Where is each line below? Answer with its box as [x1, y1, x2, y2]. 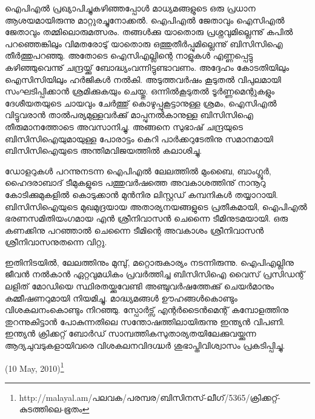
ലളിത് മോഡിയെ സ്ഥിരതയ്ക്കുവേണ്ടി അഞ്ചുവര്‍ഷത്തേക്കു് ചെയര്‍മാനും [5, 280, 274, 292]
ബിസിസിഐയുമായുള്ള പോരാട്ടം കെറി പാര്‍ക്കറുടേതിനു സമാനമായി [5, 132, 273, 145]
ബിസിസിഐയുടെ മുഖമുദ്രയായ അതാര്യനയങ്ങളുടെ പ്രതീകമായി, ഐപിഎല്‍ [5, 200, 307, 213]
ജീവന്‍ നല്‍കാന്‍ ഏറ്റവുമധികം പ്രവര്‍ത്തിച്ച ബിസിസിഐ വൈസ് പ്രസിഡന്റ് [5, 268, 305, 280]
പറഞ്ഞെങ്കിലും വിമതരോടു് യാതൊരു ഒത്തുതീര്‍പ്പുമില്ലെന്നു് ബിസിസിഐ [5, 37, 283, 50]
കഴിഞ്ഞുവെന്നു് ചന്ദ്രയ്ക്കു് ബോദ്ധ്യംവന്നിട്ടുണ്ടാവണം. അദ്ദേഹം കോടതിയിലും [5, 61, 290, 73]
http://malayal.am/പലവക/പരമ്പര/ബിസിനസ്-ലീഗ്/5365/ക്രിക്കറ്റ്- [19, 391, 281, 403]
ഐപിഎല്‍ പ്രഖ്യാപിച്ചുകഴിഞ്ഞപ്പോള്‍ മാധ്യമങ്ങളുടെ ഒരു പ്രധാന [5, 2, 256, 14]
